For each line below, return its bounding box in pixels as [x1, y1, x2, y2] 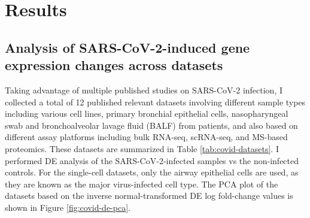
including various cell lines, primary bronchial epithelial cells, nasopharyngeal [5, 107, 288, 120]
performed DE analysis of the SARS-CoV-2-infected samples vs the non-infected [5, 154, 299, 166]
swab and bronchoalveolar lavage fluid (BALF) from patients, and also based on [5, 119, 298, 131]
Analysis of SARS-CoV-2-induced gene [5, 38, 250, 56]
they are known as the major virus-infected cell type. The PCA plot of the [5, 177, 278, 190]
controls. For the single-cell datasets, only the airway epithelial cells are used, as [5, 166, 299, 178]
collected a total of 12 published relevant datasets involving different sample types [5, 95, 306, 108]
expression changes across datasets [5, 56, 223, 74]
